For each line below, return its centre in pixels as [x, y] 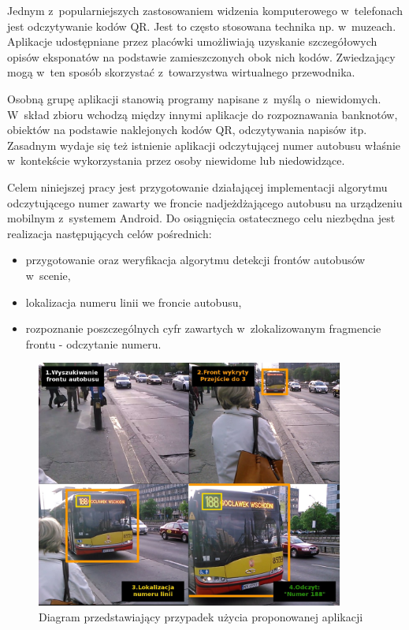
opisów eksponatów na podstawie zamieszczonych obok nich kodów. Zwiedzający [201, 56]
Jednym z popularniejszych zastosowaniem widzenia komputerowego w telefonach [205, 10]
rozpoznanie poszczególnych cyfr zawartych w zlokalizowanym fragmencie [203, 328]
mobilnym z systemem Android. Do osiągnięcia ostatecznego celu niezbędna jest [201, 218]
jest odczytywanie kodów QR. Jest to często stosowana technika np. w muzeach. [202, 26]
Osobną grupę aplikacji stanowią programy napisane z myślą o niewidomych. [194, 98]
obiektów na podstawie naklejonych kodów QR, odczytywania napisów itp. [187, 130]
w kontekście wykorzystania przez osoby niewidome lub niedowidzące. [176, 160]
